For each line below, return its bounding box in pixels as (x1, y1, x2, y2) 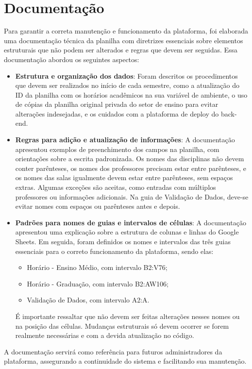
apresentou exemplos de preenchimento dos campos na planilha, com (15, 144, 219, 154)
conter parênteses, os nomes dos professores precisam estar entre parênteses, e (15, 163, 246, 173)
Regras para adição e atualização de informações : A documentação (15, 134, 235, 145)
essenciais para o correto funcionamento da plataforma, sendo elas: (15, 246, 214, 256)
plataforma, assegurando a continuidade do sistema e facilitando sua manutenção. (4, 356, 247, 366)
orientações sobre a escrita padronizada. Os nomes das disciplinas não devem (15, 153, 244, 164)
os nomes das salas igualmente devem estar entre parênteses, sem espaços (15, 172, 233, 183)
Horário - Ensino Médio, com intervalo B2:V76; (27, 262, 168, 272)
